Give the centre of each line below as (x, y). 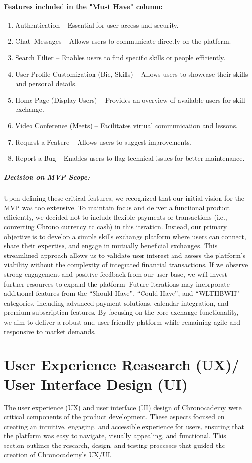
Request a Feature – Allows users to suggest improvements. (103, 142)
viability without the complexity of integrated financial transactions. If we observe (126, 265)
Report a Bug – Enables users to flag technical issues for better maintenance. (130, 158)
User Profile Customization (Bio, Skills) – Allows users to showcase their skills (132, 74)
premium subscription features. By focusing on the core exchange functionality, (121, 312)
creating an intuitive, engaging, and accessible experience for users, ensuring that (124, 426)
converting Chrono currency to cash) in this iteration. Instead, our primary (116, 227)
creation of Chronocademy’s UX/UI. (58, 454)
